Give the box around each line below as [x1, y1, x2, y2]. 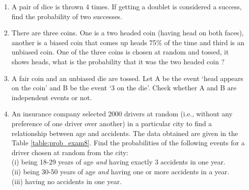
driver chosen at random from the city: [11, 147, 129, 157]
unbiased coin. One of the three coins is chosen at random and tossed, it [11, 47, 229, 57]
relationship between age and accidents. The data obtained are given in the [11, 128, 238, 138]
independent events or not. [11, 92, 92, 102]
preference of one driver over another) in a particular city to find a [11, 118, 212, 128]
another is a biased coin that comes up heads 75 [11, 37, 157, 47]
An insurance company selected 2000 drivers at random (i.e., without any [11, 109, 233, 119]
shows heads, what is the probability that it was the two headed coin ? [11, 56, 225, 66]
